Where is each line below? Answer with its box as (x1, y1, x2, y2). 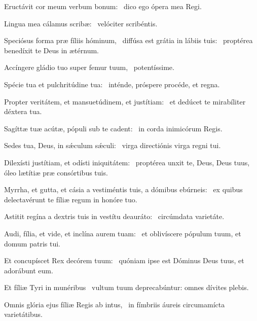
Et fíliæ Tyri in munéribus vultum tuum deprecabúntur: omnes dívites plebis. (4, 282, 249, 293)
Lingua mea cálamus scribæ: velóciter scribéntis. (4, 18, 158, 28)
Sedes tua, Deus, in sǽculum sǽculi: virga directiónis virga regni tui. (4, 140, 221, 151)
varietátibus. (4, 309, 43, 319)
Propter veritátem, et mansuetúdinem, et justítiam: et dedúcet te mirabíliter (4, 96, 246, 106)
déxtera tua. (4, 106, 42, 117)
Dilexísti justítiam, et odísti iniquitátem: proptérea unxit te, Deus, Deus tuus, (4, 157, 250, 167)
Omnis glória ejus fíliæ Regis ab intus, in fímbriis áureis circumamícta (4, 299, 225, 309)
